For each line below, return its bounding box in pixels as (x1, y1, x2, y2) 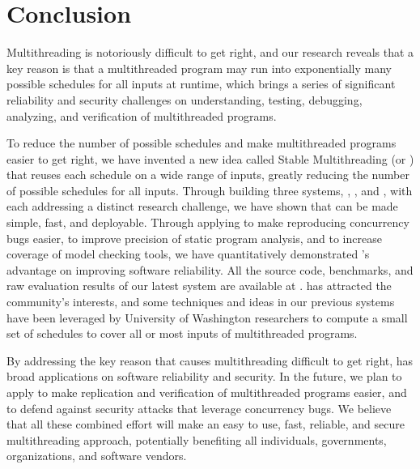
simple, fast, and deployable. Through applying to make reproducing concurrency (6, 214, 409, 231)
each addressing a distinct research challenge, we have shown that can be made (6, 198, 398, 215)
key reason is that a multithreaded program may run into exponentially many (6, 59, 392, 76)
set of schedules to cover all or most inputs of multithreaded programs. (6, 325, 358, 342)
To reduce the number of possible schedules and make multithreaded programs (6, 134, 397, 151)
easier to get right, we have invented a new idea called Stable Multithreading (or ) (6, 150, 414, 167)
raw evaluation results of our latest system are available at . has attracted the (6, 277, 392, 294)
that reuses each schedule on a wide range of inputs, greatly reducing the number (6, 166, 409, 183)
